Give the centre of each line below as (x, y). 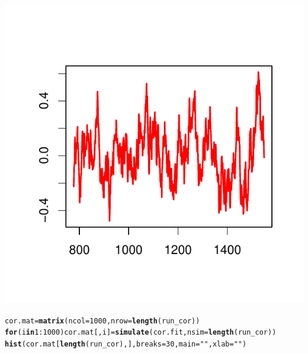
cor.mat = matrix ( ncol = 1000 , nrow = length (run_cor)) (102, 321)
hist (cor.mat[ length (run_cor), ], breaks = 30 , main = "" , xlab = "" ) (126, 344)
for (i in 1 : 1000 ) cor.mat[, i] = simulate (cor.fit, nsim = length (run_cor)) (141, 333)
